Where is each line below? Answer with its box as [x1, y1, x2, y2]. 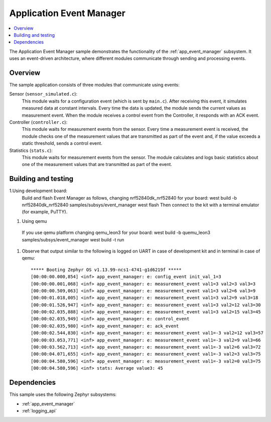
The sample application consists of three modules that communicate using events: [9, 82, 180, 88]
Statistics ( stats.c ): [9, 147, 53, 153]
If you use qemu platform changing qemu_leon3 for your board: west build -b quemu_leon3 [22, 229, 211, 236]
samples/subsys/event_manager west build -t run [22, 236, 124, 242]
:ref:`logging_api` [22, 407, 57, 413]
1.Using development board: [9, 188, 68, 194]
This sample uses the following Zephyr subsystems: [9, 391, 117, 397]
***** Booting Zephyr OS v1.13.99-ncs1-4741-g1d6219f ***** [31, 267, 182, 273]
